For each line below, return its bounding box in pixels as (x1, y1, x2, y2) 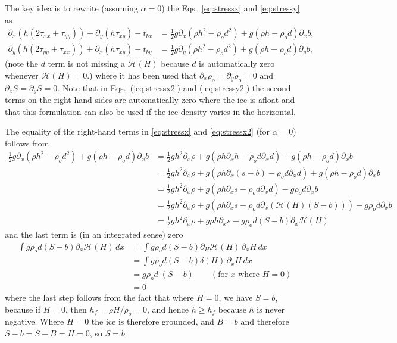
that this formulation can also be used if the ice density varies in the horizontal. (5, 105, 296, 117)
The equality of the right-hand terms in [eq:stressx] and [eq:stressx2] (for (5, 125, 270, 138)
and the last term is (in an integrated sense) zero (5, 227, 183, 240)
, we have (218, 291, 253, 304)
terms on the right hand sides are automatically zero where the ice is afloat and (5, 93, 295, 106)
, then (65, 303, 87, 315)
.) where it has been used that (87, 68, 197, 81)
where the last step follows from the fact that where (5, 291, 194, 304)
